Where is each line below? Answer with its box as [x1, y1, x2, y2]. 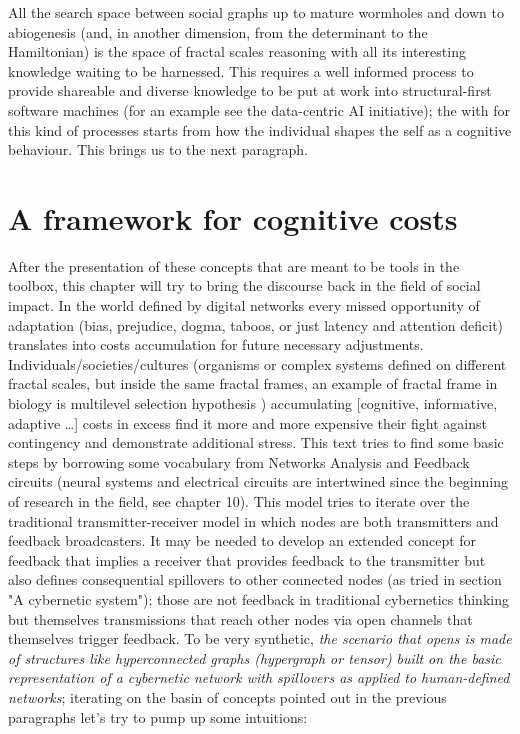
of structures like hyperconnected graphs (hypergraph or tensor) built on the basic [8, 647, 501, 668]
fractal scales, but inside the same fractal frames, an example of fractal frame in [8, 373, 498, 394]
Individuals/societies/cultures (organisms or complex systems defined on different [8, 353, 507, 374]
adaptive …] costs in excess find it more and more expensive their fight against [8, 412, 487, 433]
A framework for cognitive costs [8, 197, 458, 238]
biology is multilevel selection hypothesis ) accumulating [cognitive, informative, [8, 393, 498, 414]
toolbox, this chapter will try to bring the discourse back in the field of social [8, 275, 481, 296]
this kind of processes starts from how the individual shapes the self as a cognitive [8, 119, 512, 140]
